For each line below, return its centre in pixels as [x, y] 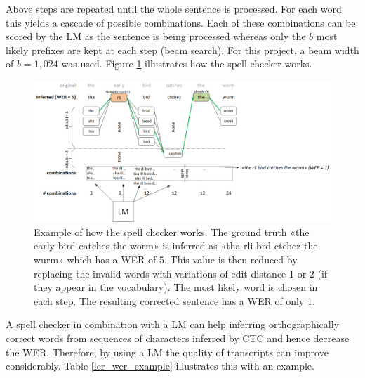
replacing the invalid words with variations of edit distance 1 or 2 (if [181, 273]
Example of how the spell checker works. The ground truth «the [172, 232]
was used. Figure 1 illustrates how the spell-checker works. [187, 64]
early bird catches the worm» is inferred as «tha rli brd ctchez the [176, 246]
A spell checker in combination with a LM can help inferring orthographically [172, 324]
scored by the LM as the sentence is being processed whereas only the [156, 36]
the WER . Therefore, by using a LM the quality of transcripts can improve [167, 352]
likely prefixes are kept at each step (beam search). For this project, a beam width [182, 50]
